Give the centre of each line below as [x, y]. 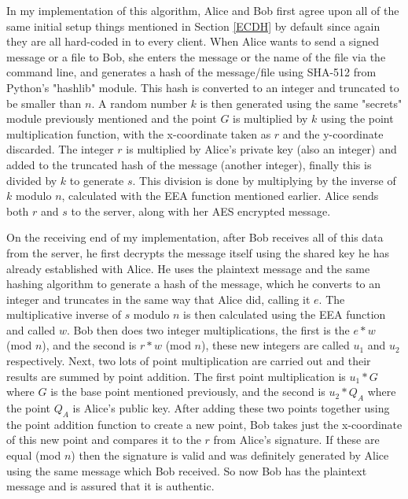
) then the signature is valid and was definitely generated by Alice [230, 455]
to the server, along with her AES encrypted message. [201, 211]
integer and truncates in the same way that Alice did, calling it [158, 299]
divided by [32, 180]
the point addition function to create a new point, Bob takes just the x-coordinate [204, 424]
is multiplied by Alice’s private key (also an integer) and [261, 149]
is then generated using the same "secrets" [301, 103]
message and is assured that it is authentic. [110, 486]
